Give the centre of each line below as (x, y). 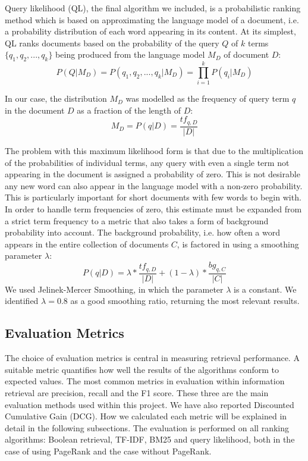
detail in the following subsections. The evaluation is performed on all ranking (147, 427)
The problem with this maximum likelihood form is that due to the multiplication (154, 150)
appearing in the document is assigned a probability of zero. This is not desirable (153, 174)
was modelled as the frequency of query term (208, 98)
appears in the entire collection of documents (87, 244)
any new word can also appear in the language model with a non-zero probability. (154, 185)
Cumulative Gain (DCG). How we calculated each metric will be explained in (146, 416)
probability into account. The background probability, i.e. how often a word (143, 232)
